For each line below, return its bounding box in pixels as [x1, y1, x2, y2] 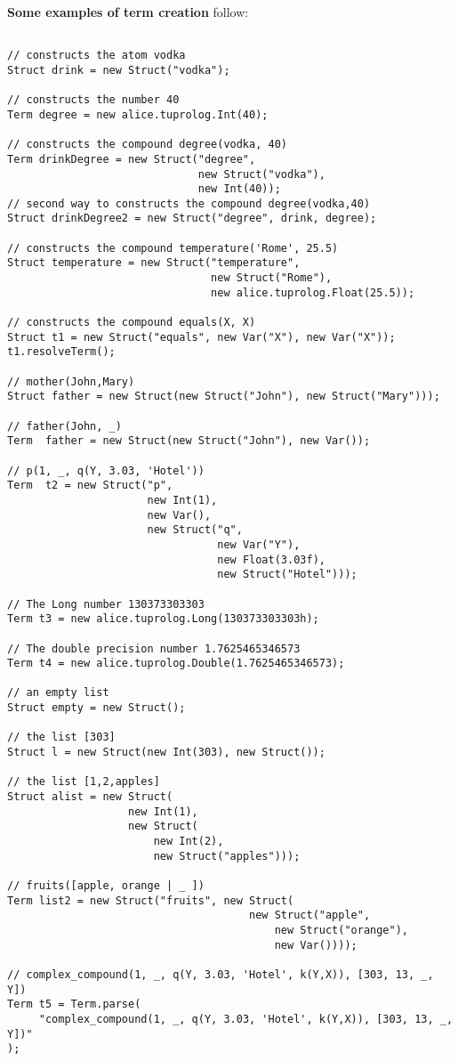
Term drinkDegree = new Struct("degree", [7, 152, 256, 166]
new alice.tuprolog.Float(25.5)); [211, 286, 415, 299]
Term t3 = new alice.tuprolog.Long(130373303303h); [7, 612, 319, 626]
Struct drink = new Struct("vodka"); [7, 63, 230, 77]
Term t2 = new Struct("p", [7, 479, 173, 492]
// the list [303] [7, 731, 116, 744]
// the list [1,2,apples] [7, 775, 160, 789]
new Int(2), [153, 835, 224, 848]
